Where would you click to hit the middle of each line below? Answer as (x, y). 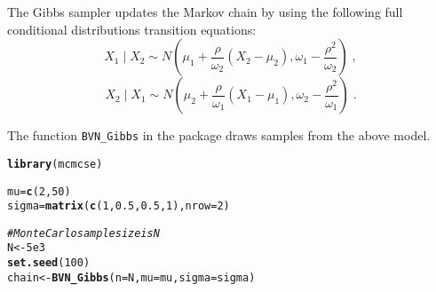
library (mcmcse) (55, 164)
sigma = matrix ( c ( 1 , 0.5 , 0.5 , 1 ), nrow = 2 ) (119, 206)
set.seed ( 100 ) (49, 263)
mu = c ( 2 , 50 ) (39, 191)
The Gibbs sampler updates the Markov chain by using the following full (205, 12)
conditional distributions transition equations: (132, 29)
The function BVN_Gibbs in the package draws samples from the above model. (219, 135)
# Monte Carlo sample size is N (83, 233)
